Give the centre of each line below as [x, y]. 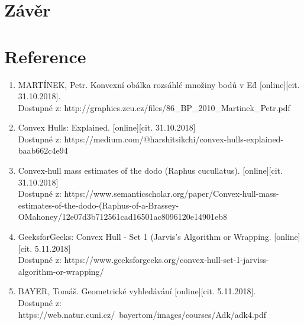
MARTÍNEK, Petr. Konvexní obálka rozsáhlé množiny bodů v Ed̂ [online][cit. [159, 84]
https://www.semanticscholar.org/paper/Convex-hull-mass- [172, 194]
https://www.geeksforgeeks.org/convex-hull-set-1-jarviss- [166, 260]
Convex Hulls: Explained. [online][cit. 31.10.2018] [107, 127]
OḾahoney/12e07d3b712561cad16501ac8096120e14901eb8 [122, 217]
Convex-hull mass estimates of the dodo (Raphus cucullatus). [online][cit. [150, 170]
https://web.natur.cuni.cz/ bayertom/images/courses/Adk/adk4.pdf [142, 314]
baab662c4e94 [43, 150]
